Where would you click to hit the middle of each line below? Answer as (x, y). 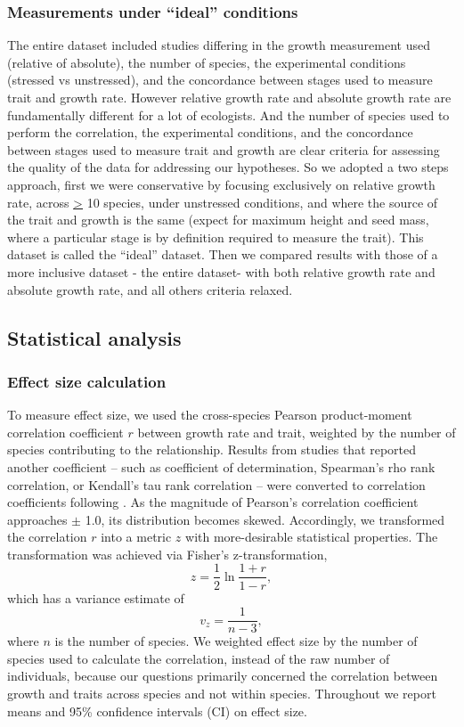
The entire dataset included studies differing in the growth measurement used (219, 45)
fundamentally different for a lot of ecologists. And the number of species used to (228, 114)
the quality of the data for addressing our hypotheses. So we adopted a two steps (228, 167)
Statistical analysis (94, 337)
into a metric (136, 537)
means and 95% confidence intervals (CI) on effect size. (157, 711)
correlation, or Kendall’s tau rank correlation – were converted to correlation (216, 484)
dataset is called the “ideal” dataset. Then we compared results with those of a (223, 254)
